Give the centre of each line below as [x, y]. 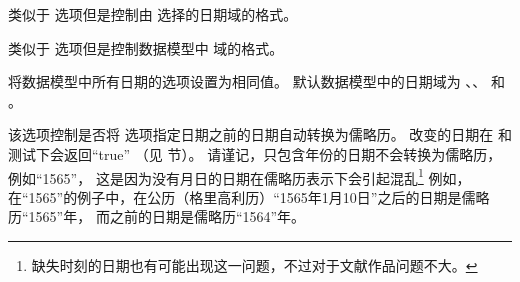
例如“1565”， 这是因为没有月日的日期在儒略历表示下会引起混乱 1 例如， [239, 176]
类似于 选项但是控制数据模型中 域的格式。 [146, 47]
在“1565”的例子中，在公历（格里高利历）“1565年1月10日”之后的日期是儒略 [249, 196]
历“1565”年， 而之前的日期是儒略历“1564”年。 [157, 216]
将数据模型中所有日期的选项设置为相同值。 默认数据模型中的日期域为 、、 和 [256, 81]
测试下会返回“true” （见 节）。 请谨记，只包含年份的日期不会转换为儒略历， [255, 153]
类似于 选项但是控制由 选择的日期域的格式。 [153, 14]
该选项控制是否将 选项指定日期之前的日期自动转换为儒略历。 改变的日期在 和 [260, 134]
